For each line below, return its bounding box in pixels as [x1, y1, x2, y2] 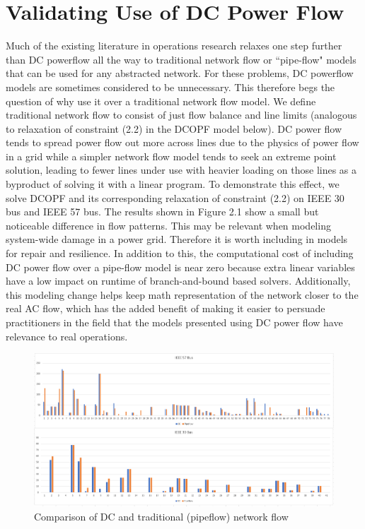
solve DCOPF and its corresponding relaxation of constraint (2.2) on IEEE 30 [6, 190, 344, 205]
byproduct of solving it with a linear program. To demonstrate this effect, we [6, 177, 340, 191]
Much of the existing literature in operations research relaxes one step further [6, 38, 342, 53]
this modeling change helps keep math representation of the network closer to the [6, 287, 359, 302]
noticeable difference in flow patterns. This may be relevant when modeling [6, 218, 331, 232]
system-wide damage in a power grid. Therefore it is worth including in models [6, 232, 348, 246]
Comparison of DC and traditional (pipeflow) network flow [34, 509, 289, 523]
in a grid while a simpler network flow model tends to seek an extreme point [6, 148, 337, 163]
